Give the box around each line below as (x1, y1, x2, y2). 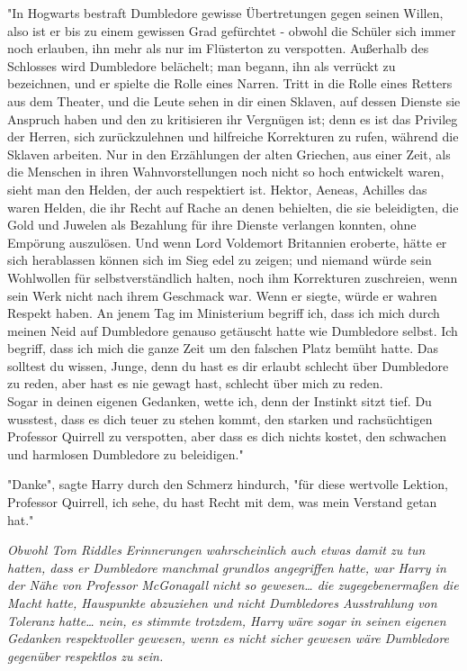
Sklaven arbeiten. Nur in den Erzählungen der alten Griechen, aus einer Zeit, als (7, 144, 451, 163)
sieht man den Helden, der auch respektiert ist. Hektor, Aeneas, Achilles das (7, 179, 427, 198)
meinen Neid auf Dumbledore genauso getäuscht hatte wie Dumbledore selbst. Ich (7, 321, 458, 340)
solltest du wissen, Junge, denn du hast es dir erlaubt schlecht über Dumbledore (7, 356, 449, 375)
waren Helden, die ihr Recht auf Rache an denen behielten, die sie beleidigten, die (7, 197, 459, 216)
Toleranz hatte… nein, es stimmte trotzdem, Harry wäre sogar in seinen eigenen (7, 611, 446, 630)
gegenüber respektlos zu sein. (7, 646, 164, 665)
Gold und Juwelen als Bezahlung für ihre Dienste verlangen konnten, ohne (7, 215, 417, 234)
